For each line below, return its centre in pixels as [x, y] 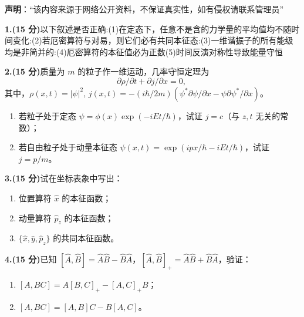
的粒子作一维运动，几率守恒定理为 [143, 71]
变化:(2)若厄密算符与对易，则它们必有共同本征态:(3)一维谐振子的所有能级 [153, 40]
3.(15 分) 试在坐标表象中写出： [64, 178]
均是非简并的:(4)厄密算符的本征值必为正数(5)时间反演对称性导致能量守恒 [144, 51]
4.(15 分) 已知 [31, 259]
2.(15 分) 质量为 [35, 71]
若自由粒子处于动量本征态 [68, 147]
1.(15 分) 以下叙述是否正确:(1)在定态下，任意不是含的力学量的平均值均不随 [148, 28]
